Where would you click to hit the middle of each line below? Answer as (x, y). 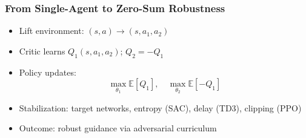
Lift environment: (52, 31)
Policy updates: (48, 72)
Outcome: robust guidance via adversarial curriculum (118, 128)
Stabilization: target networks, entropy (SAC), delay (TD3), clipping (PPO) (160, 107)
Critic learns (42, 51)
